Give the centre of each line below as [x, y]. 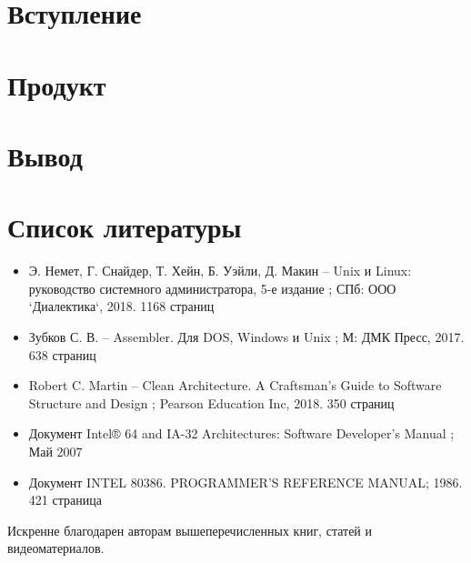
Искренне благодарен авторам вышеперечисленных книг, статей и [190, 530]
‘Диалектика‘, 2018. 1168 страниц [121, 306]
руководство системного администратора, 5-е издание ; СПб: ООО [212, 288]
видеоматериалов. [56, 548]
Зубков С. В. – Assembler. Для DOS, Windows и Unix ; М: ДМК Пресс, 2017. [246, 337]
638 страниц [62, 354]
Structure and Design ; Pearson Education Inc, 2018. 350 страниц [211, 402]
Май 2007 [55, 451]
